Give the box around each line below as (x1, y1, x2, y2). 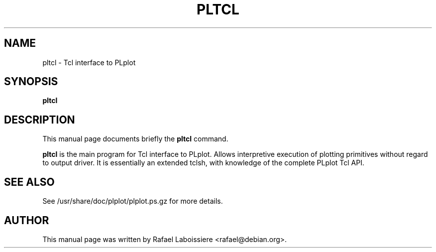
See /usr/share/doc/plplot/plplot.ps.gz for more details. (42, 197, 223, 206)
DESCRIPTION (4, 113, 75, 126)
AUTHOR (4, 214, 49, 227)
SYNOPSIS (4, 75, 58, 88)
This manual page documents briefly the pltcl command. (42, 134, 228, 143)
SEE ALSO (4, 175, 55, 188)
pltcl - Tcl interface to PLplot (42, 58, 136, 67)
